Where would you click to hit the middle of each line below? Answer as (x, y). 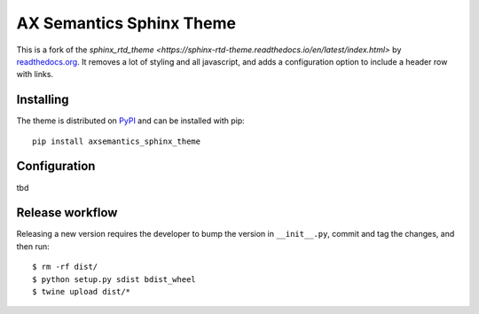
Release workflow (67, 213)
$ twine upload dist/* (82, 291)
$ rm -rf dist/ (65, 267)
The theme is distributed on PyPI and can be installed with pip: (131, 121)
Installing (43, 100)
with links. (35, 75)
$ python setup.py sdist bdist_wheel (114, 279)
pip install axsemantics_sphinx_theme (117, 141)
